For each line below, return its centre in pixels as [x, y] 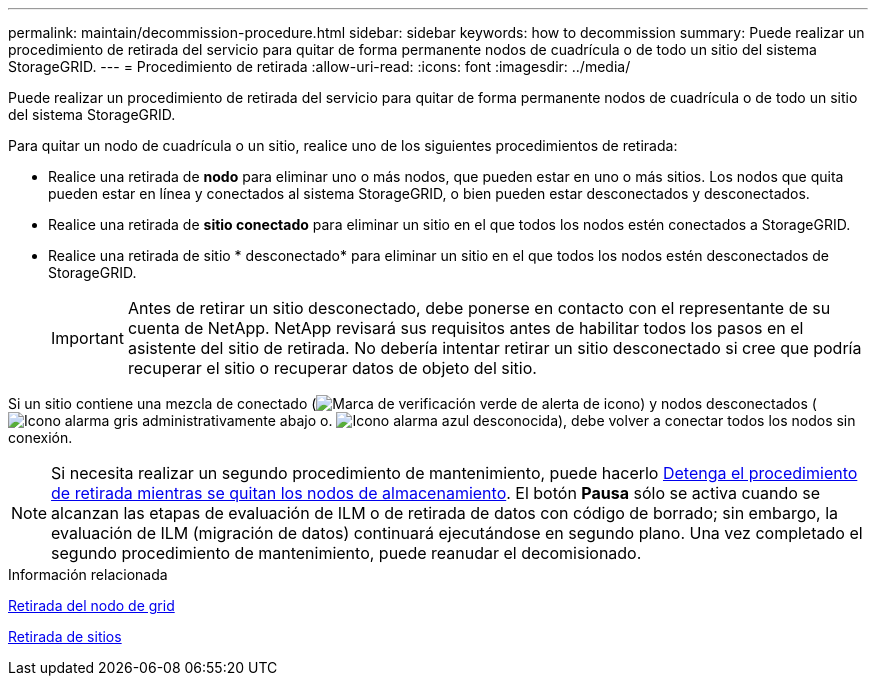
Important [87, 338]
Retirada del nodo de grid [91, 605]
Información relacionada [88, 574]
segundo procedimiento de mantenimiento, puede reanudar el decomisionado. [346, 553]
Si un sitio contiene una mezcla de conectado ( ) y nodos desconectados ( [412, 403]
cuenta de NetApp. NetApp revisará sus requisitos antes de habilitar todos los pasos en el [465, 328]
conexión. [40, 437]
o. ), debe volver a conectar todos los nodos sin [588, 420]
